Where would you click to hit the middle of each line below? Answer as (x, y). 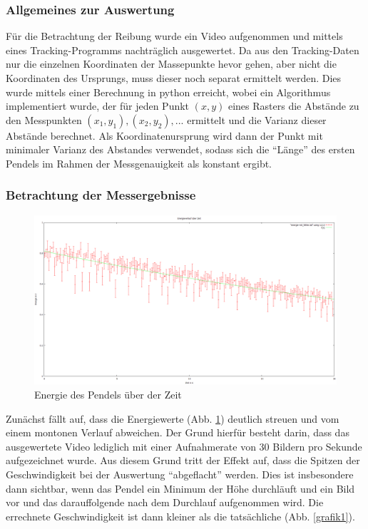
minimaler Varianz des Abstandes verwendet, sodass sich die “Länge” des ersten (180, 149)
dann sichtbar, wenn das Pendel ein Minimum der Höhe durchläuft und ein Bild (180, 488)
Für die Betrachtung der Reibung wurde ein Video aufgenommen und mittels (174, 36)
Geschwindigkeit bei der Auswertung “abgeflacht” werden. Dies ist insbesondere (180, 474)
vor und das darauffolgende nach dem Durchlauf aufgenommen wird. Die (165, 502)
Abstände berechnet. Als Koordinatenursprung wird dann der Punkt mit (164, 135)
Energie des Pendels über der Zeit (108, 395)
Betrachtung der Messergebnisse (101, 195)
